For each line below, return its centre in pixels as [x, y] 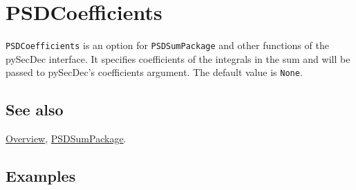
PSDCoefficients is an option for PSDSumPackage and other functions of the [167, 45]
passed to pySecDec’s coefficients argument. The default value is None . [154, 72]
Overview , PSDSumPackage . [66, 139]
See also [35, 110]
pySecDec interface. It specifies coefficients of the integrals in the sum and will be [178, 58]
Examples [41, 176]
